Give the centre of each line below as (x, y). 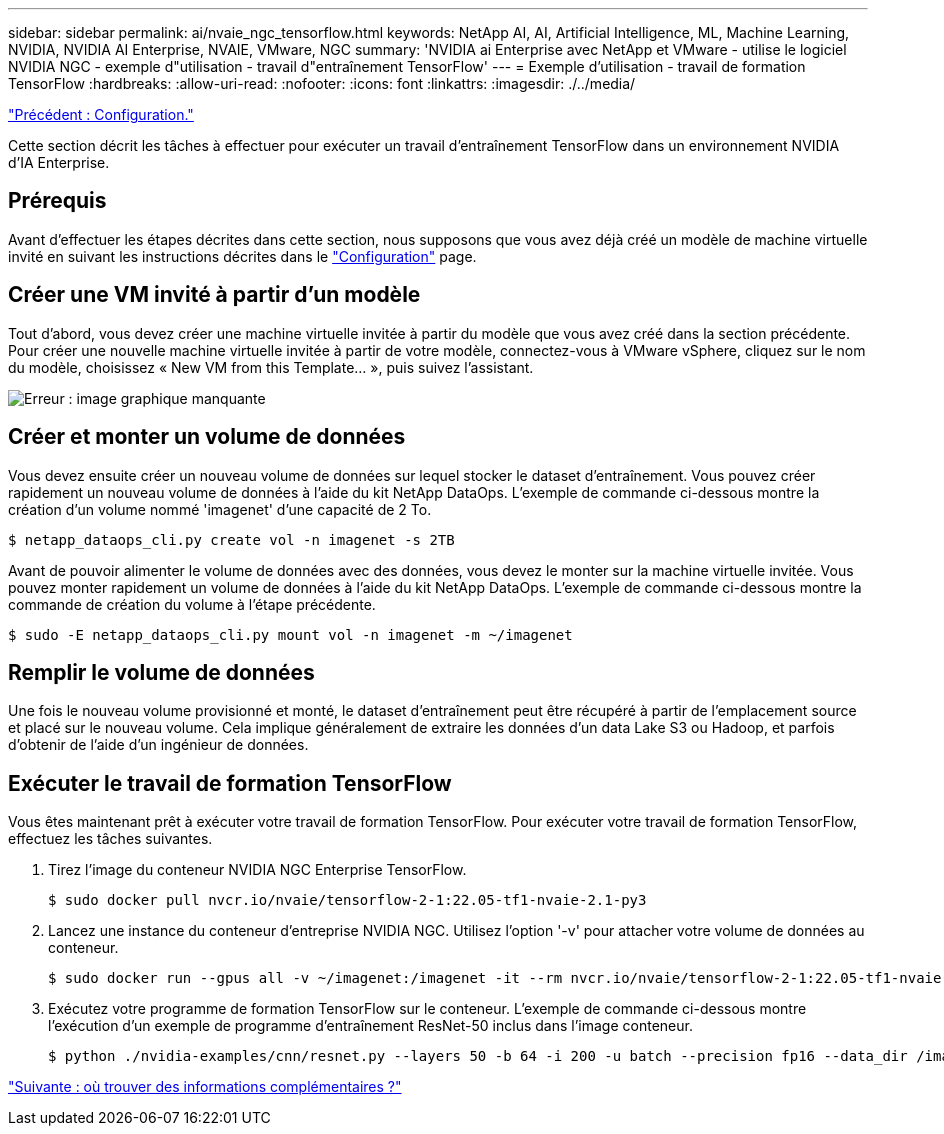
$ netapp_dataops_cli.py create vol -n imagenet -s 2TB (231, 539)
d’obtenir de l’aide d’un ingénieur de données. (158, 745)
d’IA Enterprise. (59, 162)
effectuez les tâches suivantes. (110, 839)
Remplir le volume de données (161, 672)
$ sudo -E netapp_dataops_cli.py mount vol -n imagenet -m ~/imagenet (290, 634)
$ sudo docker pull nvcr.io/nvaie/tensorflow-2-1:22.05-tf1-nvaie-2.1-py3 (347, 900)
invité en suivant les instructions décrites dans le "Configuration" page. (242, 256)
